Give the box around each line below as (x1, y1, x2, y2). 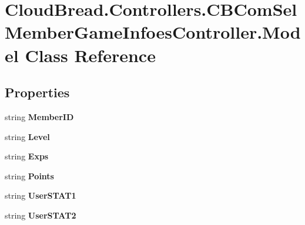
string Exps (5, 150, 49, 162)
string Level (5, 130, 50, 142)
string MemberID (5, 110, 74, 122)
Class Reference (25, 43, 156, 67)
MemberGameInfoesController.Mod (5, 20, 301, 44)
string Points (5, 169, 54, 182)
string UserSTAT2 (5, 209, 76, 221)
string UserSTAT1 (5, 189, 76, 202)
